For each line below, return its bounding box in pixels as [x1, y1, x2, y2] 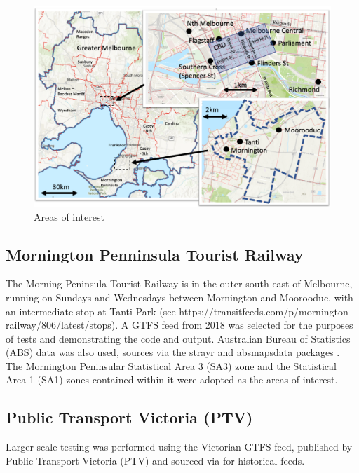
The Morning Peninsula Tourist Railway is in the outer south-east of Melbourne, [6, 276, 353, 291]
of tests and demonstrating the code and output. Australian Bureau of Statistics [6, 331, 351, 345]
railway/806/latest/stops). [6, 317, 118, 332]
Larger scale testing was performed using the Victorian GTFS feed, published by [6, 439, 353, 454]
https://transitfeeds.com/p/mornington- [179, 303, 352, 318]
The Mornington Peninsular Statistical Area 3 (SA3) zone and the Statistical [6, 358, 337, 373]
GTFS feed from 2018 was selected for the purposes [131, 317, 353, 332]
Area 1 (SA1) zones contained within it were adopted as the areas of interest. [6, 372, 338, 387]
